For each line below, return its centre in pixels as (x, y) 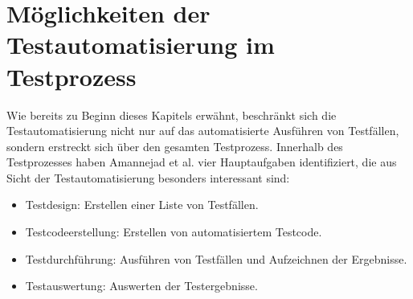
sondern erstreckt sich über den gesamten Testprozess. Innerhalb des (175, 146)
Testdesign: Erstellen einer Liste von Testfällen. (142, 205)
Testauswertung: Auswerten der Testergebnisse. (141, 286)
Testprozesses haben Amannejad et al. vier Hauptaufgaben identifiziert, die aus (202, 162)
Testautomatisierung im (141, 45)
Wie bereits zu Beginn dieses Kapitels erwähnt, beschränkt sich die (172, 115)
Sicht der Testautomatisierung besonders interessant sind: (148, 177)
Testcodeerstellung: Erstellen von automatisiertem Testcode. (174, 232)
